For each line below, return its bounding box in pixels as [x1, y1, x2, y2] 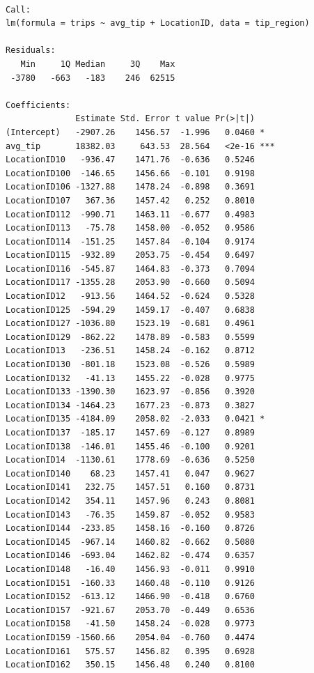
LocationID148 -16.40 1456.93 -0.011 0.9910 [6, 564, 255, 574]
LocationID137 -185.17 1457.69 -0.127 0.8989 [6, 428, 255, 438]
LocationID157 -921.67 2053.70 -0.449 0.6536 [6, 605, 255, 615]
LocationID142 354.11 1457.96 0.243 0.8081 [6, 495, 255, 506]
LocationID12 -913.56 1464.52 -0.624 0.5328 [6, 291, 255, 302]
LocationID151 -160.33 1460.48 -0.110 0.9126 [6, 578, 255, 588]
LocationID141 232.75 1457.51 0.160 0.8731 [6, 482, 255, 493]
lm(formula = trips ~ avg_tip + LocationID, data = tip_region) [6, 18, 310, 29]
